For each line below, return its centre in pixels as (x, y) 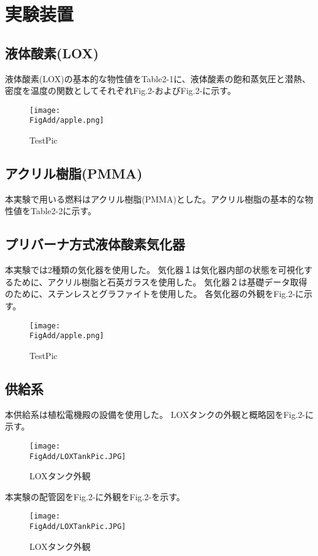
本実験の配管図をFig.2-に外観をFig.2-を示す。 (95, 496)
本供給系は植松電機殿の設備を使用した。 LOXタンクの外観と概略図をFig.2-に (159, 414)
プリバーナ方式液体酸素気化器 (95, 244)
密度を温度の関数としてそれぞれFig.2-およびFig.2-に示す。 (120, 91)
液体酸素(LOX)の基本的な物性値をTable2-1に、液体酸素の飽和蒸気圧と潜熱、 (158, 78)
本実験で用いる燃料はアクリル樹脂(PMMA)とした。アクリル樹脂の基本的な (155, 199)
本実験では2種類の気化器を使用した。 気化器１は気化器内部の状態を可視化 (154, 270)
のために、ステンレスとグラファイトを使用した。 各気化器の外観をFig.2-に (154, 294)
